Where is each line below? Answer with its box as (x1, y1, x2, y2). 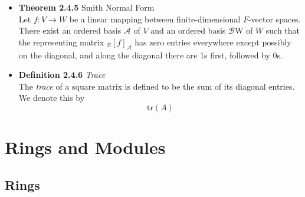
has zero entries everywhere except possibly (135, 35, 291, 48)
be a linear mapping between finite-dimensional (69, 12, 241, 25)
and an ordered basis (150, 24, 226, 37)
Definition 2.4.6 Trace (18, 68, 106, 81)
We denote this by (18, 91, 85, 104)
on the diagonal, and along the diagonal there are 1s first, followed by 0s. (18, 48, 283, 61)
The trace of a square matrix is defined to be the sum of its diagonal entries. (18, 80, 295, 92)
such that (265, 24, 300, 37)
